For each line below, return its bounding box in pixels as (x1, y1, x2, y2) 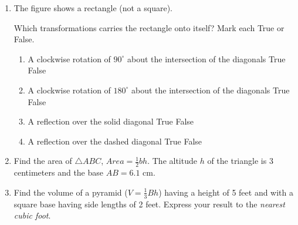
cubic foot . (13, 209, 51, 221)
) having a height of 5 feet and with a (158, 186, 294, 198)
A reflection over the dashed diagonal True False (28, 135, 202, 147)
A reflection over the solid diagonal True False (28, 115, 194, 127)
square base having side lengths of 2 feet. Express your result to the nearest (13, 197, 285, 210)
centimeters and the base (13, 166, 104, 179)
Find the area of (13, 155, 72, 167)
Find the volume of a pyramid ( (13, 186, 128, 198)
